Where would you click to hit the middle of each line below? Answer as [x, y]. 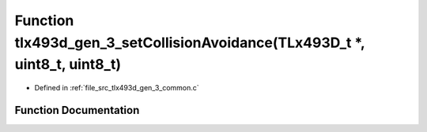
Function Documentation [77, 110]
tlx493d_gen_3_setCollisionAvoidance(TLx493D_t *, [190, 42]
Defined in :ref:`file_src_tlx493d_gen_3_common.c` [117, 88]
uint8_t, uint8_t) [68, 65]
